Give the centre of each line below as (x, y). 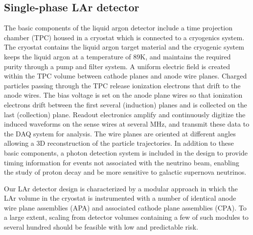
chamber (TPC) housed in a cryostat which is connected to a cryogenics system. (124, 37)
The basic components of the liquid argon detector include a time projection (118, 28)
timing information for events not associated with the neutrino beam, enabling (122, 162)
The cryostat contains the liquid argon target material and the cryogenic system (124, 47)
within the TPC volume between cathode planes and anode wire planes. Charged (126, 76)
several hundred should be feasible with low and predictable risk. (101, 227)
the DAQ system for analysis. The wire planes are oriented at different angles (120, 133)
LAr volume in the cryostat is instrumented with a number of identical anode (120, 198)
